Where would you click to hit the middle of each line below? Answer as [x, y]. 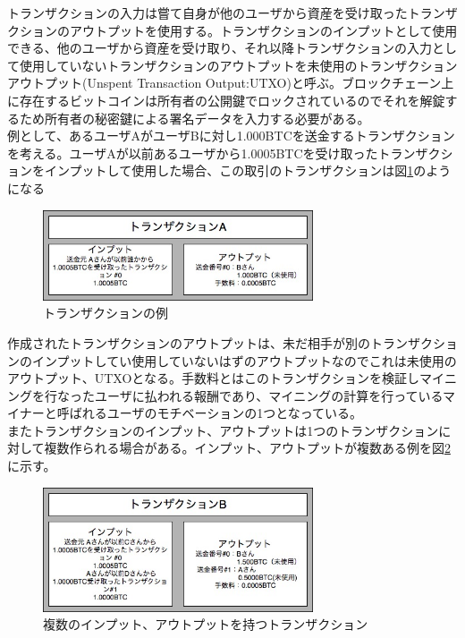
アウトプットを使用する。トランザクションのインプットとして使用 [263, 30]
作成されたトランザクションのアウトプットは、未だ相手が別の [189, 342]
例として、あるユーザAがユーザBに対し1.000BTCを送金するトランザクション [231, 136]
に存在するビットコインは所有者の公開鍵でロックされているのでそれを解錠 [226, 100]
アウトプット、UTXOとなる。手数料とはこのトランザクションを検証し [213, 378]
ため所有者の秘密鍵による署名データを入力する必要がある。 [194, 118]
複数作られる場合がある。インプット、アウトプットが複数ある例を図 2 [247, 448]
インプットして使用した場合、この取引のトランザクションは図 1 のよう [248, 170]
